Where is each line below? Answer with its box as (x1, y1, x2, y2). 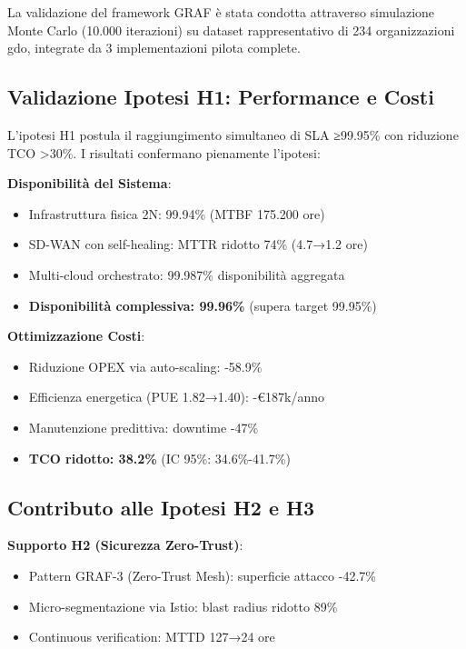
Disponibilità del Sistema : (7, 174, 172, 193)
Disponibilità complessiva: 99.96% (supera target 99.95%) (28, 295, 377, 315)
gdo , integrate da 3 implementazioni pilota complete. (7, 38, 301, 57)
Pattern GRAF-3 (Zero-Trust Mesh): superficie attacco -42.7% (28, 565, 376, 584)
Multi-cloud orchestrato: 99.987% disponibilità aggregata (28, 265, 345, 284)
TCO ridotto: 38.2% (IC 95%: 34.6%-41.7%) (28, 448, 291, 467)
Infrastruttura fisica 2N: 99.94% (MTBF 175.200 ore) (28, 204, 325, 223)
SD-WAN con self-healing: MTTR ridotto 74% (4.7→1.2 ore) (28, 235, 368, 254)
